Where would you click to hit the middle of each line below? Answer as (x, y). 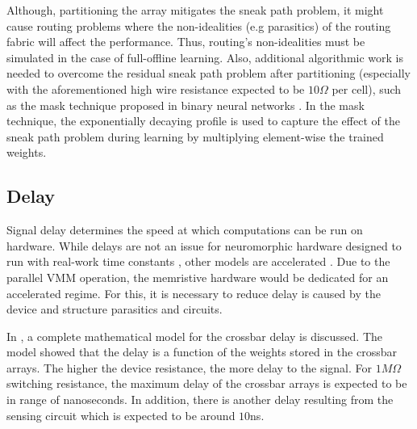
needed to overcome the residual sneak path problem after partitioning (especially (208, 73)
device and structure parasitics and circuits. (115, 309)
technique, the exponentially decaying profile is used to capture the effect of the (203, 121)
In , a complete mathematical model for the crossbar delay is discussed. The (195, 336)
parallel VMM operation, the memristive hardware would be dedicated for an (198, 277)
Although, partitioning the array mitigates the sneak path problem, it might (195, 10)
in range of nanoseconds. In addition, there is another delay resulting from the (200, 400)
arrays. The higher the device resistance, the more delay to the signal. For (189, 367)
